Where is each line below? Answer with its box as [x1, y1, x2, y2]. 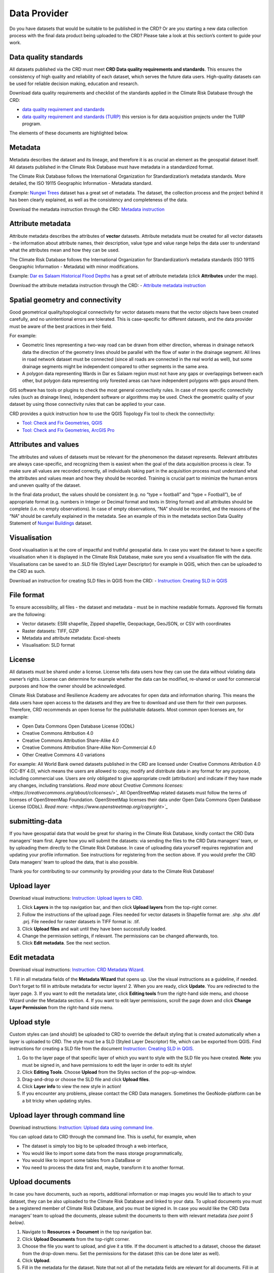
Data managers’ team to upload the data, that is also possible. [9, 859, 139, 865]
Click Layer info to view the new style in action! [22, 1083, 121, 1089]
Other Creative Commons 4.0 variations [22, 752, 105, 758]
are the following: [9, 611, 46, 617]
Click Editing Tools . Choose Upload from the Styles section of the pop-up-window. [22, 1069, 196, 1075]
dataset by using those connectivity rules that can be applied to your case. [9, 401, 166, 407]
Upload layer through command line [9, 1111, 125, 1120]
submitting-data [9, 817, 62, 826]
